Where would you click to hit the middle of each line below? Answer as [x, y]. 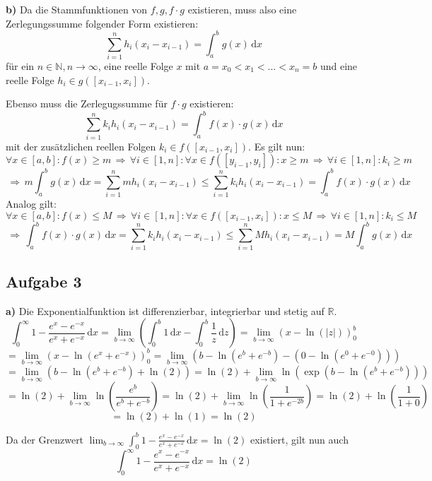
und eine [339, 66]
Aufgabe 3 [44, 281]
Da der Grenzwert [45, 439]
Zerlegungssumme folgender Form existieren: [102, 23]
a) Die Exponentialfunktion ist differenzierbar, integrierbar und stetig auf [165, 310]
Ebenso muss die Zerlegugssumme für [87, 103]
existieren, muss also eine [242, 9]
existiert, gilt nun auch [299, 439]
